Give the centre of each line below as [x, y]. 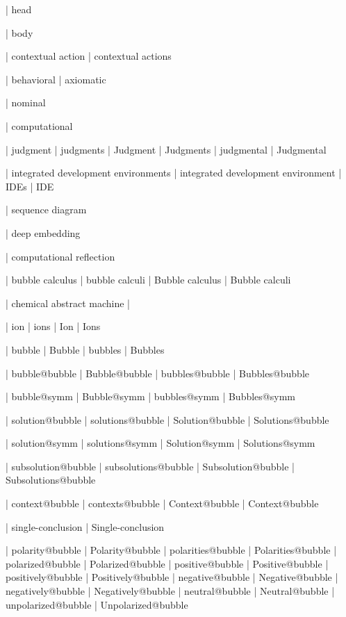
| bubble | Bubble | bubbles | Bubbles [85, 349]
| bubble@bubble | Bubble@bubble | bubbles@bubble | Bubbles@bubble [158, 373]
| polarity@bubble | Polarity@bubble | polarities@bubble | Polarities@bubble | [171, 550]
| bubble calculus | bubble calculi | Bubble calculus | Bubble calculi [148, 280]
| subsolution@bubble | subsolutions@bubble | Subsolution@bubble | [150, 466]
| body [19, 32]
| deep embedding [43, 232]
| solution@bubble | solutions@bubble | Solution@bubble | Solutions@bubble [167, 419]
